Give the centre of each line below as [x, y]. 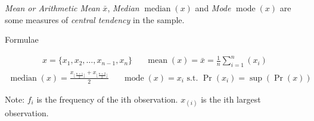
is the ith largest [231, 99]
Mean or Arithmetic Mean [52, 8]
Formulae [22, 39]
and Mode [213, 8]
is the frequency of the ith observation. [107, 99]
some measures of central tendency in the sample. [95, 19]
